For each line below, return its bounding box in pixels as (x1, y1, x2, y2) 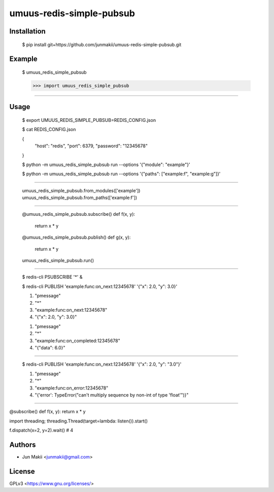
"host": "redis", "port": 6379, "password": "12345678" (35, 143, 148, 149)
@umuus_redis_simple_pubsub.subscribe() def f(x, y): (22, 211, 135, 217)
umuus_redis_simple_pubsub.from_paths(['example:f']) (22, 194, 138, 201)
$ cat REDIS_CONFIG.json (22, 126, 76, 133)
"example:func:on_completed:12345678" (35, 338, 120, 344)
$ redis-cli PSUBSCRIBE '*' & (22, 274, 83, 280)
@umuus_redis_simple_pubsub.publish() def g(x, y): (22, 234, 131, 241)
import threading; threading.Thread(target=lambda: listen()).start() (9, 418, 148, 424)
